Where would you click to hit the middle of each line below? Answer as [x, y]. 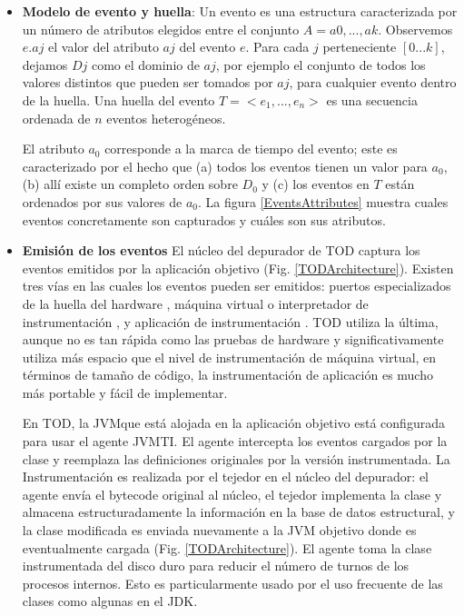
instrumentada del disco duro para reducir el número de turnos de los [216, 566]
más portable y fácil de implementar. [125, 392]
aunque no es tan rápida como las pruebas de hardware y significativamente [233, 339]
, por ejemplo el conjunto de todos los [321, 64]
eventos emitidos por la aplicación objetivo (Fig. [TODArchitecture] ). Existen [238, 268]
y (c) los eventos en [316, 184]
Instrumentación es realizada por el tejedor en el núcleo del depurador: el [226, 477]
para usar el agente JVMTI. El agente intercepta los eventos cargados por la [235, 441]
